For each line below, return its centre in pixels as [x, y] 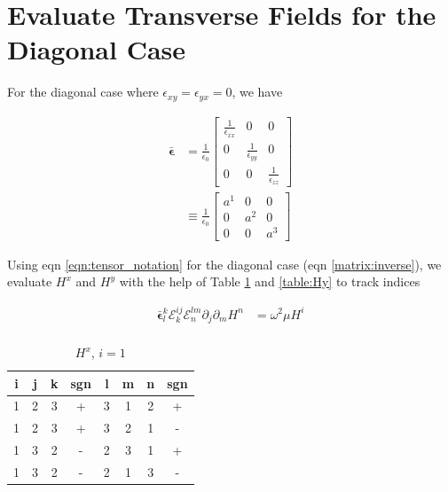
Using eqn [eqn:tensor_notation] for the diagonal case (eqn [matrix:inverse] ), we [224, 264]
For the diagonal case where [83, 92]
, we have [257, 92]
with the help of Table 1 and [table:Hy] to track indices [270, 281]
